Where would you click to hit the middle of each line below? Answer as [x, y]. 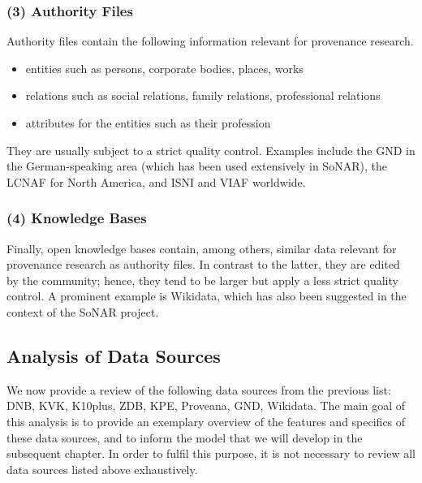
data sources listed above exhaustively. [102, 469]
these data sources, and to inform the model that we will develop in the [185, 437]
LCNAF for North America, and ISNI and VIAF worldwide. [156, 181]
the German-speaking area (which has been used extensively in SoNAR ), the [197, 166]
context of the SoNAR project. [83, 311]
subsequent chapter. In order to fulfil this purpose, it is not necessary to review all [211, 453]
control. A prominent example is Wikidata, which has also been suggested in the [207, 296]
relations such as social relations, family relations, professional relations [203, 95]
